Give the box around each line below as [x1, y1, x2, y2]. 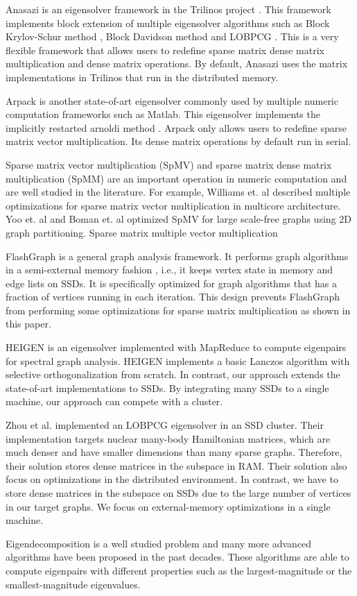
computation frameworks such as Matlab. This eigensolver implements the [6, 107, 320, 121]
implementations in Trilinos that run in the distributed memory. [6, 69, 279, 84]
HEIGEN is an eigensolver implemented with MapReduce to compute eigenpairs [6, 340, 347, 355]
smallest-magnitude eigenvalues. [6, 577, 141, 591]
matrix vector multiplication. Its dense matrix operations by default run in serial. [6, 134, 351, 148]
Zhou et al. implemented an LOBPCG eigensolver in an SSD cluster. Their [6, 418, 324, 432]
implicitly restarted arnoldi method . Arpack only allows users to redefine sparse [6, 120, 347, 135]
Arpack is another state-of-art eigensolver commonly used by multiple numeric [6, 93, 338, 108]
